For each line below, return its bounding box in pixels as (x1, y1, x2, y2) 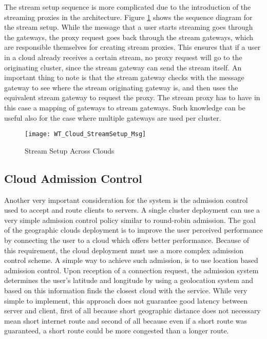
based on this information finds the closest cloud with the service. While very (4, 285, 247, 295)
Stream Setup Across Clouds (25, 145, 115, 156)
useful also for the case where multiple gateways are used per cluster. (4, 112, 221, 123)
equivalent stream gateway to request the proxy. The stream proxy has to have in (4, 92, 260, 103)
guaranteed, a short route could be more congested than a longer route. (4, 325, 229, 336)
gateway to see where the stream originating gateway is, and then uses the (4, 82, 238, 92)
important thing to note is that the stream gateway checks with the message (4, 72, 244, 83)
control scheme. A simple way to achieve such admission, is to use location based (4, 255, 258, 266)
